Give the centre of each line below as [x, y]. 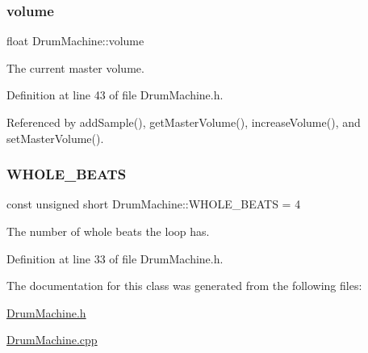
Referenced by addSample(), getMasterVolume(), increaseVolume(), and [184, 122]
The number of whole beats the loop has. [108, 231]
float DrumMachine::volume [75, 41]
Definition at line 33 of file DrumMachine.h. [115, 258]
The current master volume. [75, 67]
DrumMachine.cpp [52, 340]
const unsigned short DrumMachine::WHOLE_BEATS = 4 [154, 204]
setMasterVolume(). [55, 138]
